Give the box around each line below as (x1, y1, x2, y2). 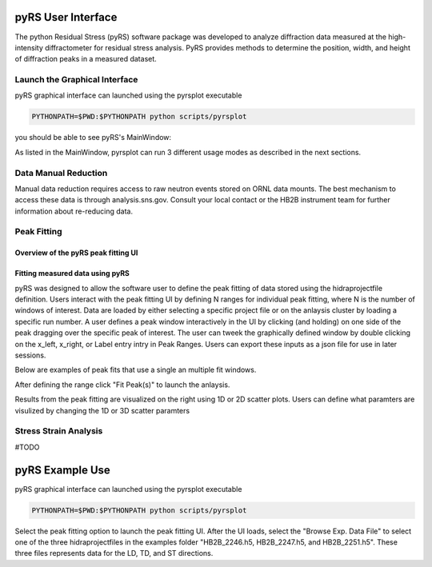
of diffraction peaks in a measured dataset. (14, 54, 158, 64)
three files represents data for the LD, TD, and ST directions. (14, 549, 214, 558)
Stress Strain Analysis (14, 425, 103, 437)
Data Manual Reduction (14, 167, 108, 178)
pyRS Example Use (14, 463, 111, 477)
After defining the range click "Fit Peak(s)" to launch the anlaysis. (14, 380, 230, 389)
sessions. (14, 350, 46, 360)
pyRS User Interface (14, 10, 118, 24)
